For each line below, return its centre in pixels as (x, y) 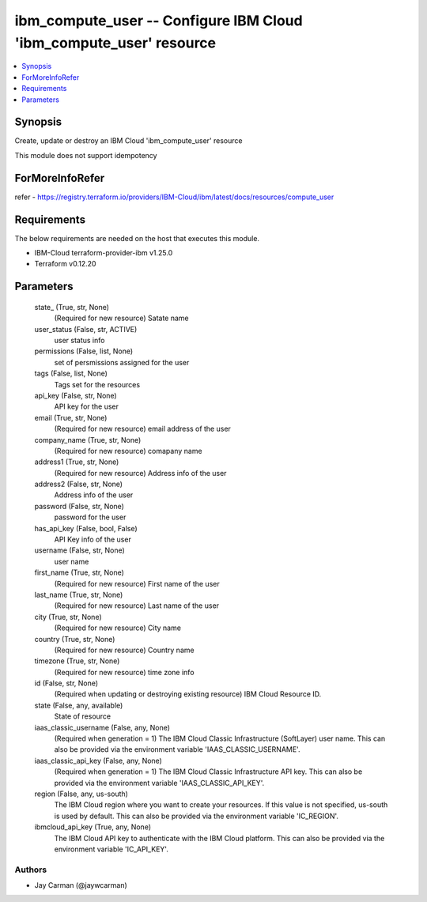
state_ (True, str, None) (72, 307)
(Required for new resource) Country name (124, 650)
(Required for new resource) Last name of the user (137, 606)
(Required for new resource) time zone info (124, 672)
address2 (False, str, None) (78, 484)
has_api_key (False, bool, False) (86, 528)
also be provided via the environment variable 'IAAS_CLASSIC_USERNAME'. (177, 749)
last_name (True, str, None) (79, 594)
